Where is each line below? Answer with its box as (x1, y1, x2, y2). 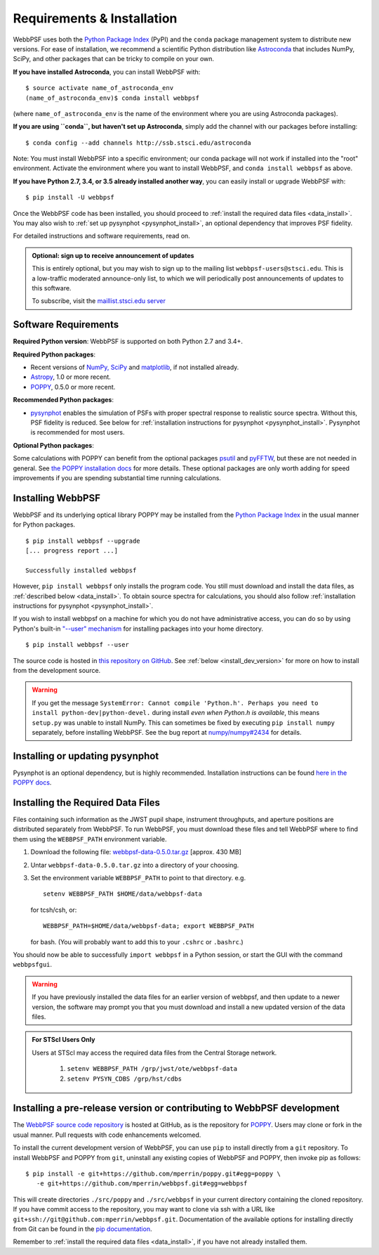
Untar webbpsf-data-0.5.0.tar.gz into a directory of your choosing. (30, 861, 239, 869)
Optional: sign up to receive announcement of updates (32, 251, 194, 259)
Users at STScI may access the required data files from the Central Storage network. (32, 1048, 277, 1057)
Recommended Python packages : (13, 396, 114, 404)
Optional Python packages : (13, 441, 94, 449)
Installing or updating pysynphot (13, 749, 159, 762)
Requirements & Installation (13, 11, 178, 26)
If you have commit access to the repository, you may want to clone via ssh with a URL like (13, 1205, 275, 1214)
